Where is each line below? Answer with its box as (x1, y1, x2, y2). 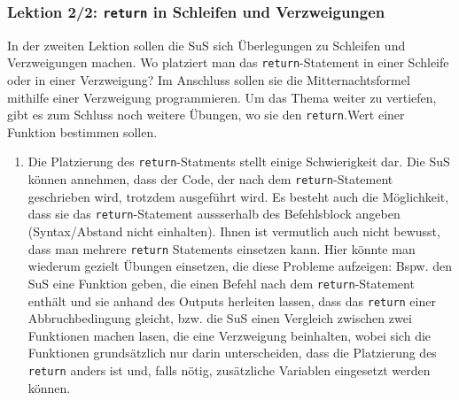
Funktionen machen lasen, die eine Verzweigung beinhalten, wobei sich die (27, 326, 432, 344)
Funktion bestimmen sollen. (7, 122, 158, 141)
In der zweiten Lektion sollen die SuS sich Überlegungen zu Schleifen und (7, 35, 406, 54)
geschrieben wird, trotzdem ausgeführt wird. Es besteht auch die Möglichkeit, (27, 187, 449, 205)
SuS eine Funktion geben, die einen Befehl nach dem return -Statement (27, 273, 415, 292)
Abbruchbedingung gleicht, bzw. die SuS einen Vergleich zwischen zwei (27, 309, 412, 327)
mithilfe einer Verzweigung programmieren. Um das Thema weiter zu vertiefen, (7, 88, 437, 106)
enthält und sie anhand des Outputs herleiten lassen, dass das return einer (27, 291, 436, 310)
